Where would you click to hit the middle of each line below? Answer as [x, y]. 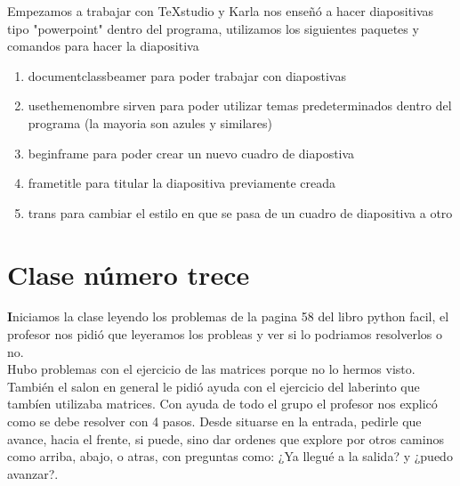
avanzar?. [33, 473]
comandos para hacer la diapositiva [103, 46]
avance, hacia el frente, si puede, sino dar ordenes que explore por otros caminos [226, 438]
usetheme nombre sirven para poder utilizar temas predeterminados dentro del [240, 105]
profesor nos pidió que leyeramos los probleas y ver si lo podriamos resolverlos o [225, 334]
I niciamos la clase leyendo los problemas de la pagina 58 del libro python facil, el [228, 316]
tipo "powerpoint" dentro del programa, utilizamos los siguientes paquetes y [213, 28]
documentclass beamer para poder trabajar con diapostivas [187, 75]
